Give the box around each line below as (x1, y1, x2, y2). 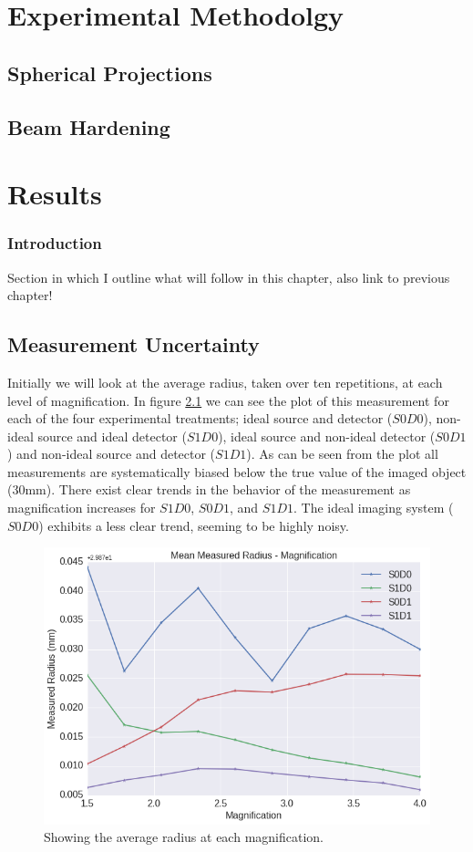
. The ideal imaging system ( (293, 498, 454, 517)
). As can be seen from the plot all (246, 444, 438, 463)
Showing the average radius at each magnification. (44, 827, 324, 847)
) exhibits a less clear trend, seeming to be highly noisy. (38, 515, 349, 535)
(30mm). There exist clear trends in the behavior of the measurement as (7, 480, 411, 499)
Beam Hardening (7, 112, 170, 140)
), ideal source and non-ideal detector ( (218, 426, 436, 445)
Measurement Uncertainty (7, 330, 260, 358)
